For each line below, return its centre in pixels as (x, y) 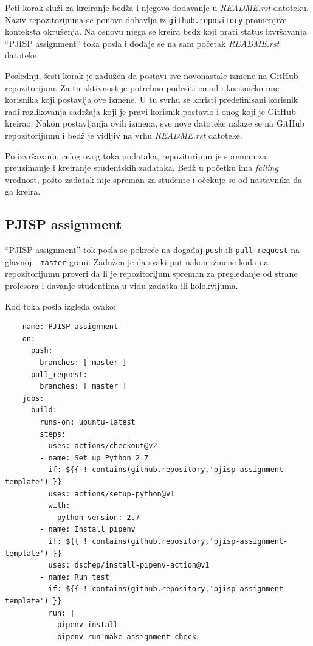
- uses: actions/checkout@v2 (98, 446)
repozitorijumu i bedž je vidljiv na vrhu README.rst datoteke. (124, 135)
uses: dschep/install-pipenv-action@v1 (129, 565)
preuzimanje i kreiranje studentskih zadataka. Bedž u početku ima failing (142, 168)
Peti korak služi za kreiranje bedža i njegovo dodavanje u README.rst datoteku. (157, 7)
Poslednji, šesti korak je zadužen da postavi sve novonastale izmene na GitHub (152, 76)
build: (44, 410)
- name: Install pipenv (88, 530)
